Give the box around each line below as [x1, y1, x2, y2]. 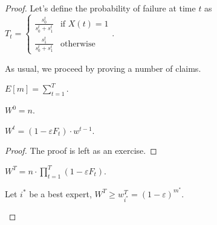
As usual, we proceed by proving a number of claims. [5, 62, 201, 74]
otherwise [60, 39, 96, 48]
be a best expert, [29, 187, 92, 200]
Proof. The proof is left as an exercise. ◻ [5, 144, 157, 157]
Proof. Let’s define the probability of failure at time [5, 2, 196, 14]
